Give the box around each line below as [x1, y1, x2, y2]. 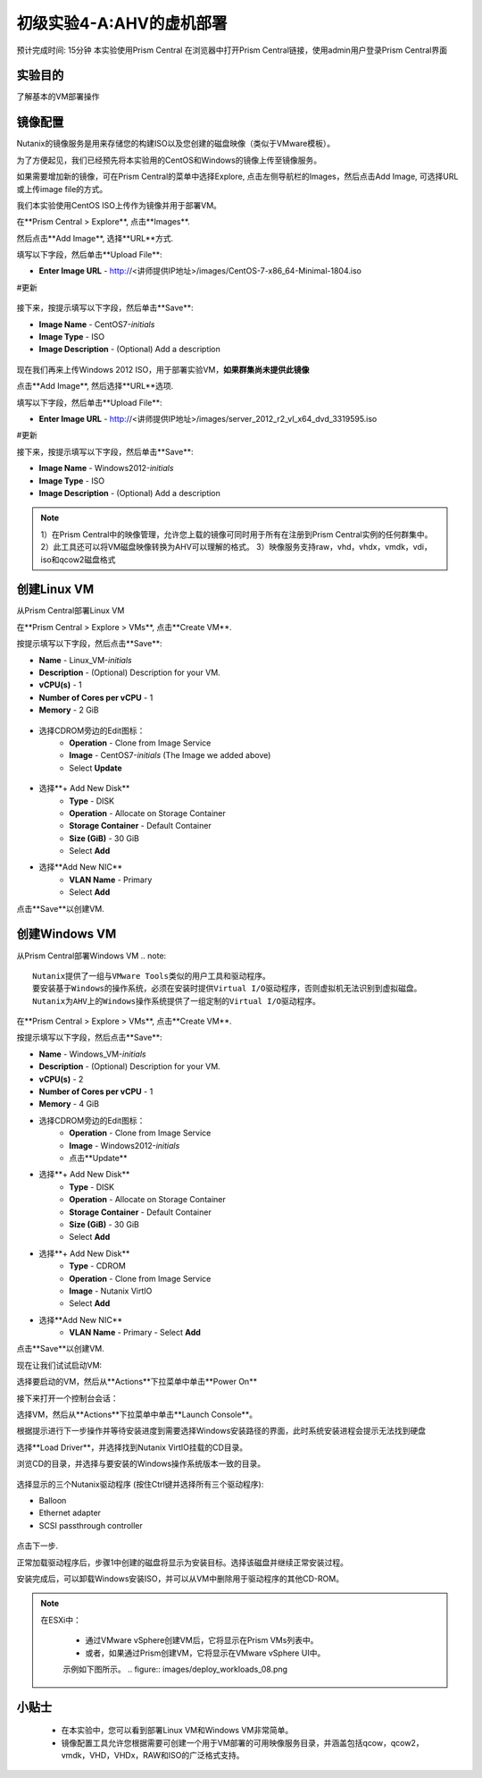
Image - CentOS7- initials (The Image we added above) [69, 750, 271, 761]
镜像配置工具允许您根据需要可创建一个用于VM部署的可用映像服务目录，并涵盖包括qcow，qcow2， [61, 1737, 424, 1748]
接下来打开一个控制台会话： [16, 1393, 119, 1403]
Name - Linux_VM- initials [38, 654, 133, 665]
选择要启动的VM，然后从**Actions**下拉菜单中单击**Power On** [16, 1377, 258, 1387]
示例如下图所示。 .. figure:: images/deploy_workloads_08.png [62, 1664, 288, 1674]
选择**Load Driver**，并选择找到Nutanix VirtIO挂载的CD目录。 [16, 1442, 248, 1453]
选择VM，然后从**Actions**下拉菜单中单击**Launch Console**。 [16, 1409, 258, 1420]
